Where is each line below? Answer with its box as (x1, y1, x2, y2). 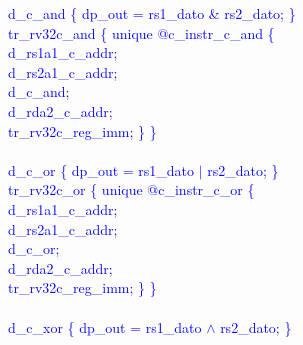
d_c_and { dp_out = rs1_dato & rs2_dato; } (8, 3, 296, 23)
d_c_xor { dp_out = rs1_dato (8, 316, 202, 337)
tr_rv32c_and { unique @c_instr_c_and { (8, 22, 275, 43)
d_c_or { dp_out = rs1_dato (8, 159, 195, 180)
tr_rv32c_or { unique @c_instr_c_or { (8, 179, 255, 200)
